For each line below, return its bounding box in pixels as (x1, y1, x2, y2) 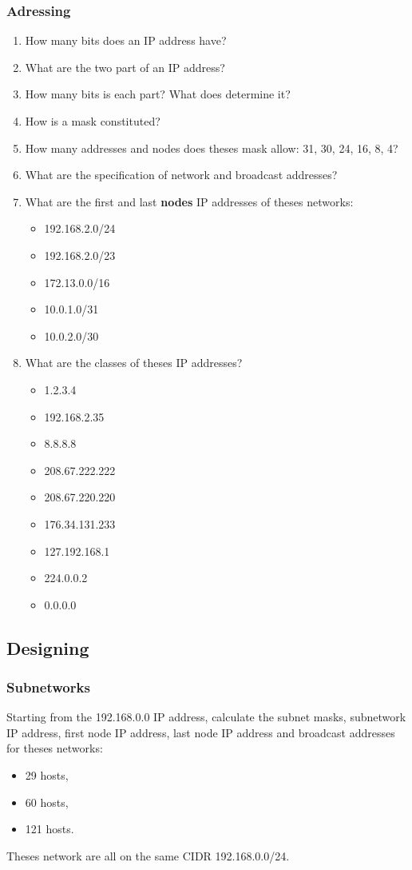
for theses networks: (6, 740, 103, 756)
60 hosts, (25, 793, 69, 810)
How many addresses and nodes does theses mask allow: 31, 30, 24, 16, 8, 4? (25, 139, 398, 156)
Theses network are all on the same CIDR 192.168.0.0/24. (6, 847, 290, 864)
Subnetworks (6, 676, 90, 696)
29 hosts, (25, 767, 69, 784)
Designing (6, 635, 89, 660)
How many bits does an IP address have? (25, 32, 227, 49)
